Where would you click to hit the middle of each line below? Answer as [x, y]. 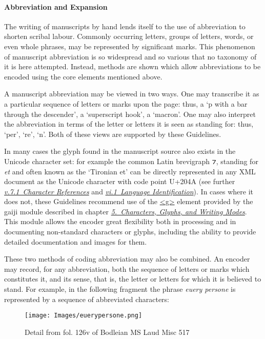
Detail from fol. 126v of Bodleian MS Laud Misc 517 [107, 332]
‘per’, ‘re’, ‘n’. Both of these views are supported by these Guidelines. [113, 134]
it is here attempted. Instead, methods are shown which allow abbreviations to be [132, 66]
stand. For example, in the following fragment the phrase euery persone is [120, 289]
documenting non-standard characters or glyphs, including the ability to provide [130, 232]
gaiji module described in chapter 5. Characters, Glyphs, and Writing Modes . [126, 211]
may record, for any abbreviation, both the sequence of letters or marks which [127, 268]
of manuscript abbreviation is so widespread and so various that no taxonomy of [130, 56]
